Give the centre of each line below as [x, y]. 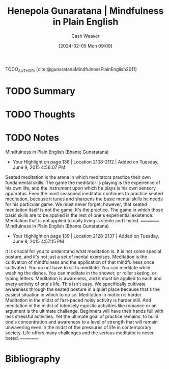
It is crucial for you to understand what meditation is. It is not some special [83, 251]
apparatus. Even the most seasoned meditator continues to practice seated [84, 194]
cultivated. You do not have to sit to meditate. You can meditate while [78, 268]
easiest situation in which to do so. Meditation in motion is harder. [74, 295]
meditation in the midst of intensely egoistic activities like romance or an [81, 306]
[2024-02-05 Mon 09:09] [86, 45]
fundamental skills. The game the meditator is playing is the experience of [83, 183]
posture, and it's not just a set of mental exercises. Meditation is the [76, 257]
